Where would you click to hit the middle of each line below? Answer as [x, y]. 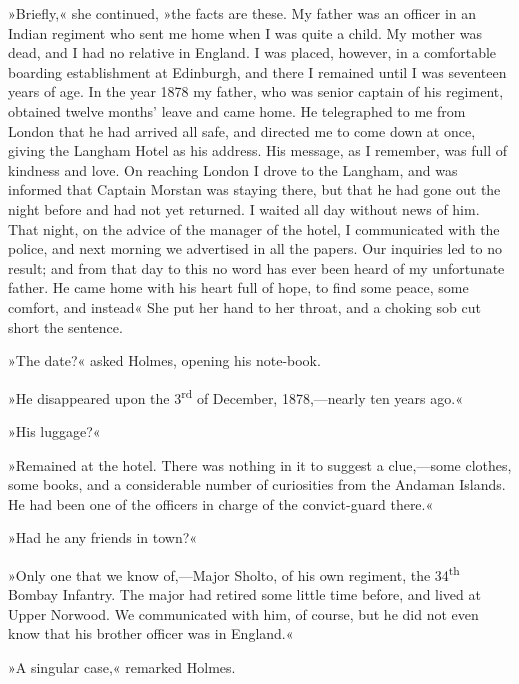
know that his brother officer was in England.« [151, 633]
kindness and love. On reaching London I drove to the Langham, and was [233, 169]
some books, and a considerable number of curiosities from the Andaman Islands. [257, 484]
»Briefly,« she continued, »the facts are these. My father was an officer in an [242, 13]
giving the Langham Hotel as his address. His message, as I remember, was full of [258, 150]
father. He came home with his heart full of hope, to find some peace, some [238, 287]
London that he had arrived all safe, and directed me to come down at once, [242, 130]
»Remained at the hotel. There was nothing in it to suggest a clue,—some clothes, [260, 464]
